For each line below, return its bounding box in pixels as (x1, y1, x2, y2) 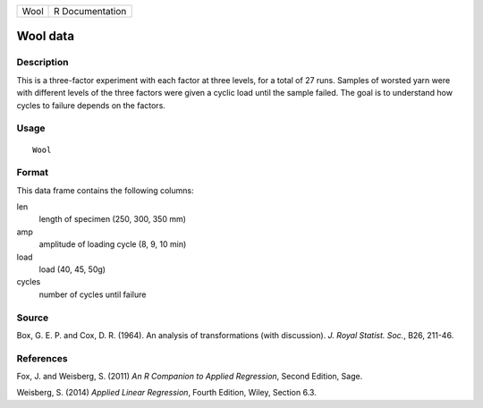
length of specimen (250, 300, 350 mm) (38, 214, 187, 225)
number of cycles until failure (38, 289, 147, 300)
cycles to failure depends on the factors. (16, 99, 165, 111)
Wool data (16, 29, 75, 44)
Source (16, 311, 49, 324)
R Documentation (54, 5, 127, 17)
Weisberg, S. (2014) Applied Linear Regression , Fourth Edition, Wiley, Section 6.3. (16, 387, 317, 398)
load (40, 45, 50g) (38, 264, 106, 275)
